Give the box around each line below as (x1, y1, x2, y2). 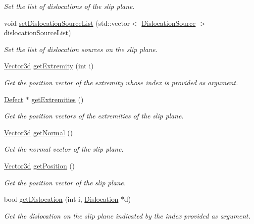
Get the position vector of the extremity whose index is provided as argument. (4, 77, 238, 87)
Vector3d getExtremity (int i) (4, 60, 94, 71)
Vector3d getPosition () (4, 160, 75, 170)
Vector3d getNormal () (4, 127, 73, 137)
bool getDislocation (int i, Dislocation (4, 194, 119, 204)
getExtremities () (31, 94, 84, 104)
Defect (4, 94, 24, 104)
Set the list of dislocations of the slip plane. (4, 1, 135, 11)
